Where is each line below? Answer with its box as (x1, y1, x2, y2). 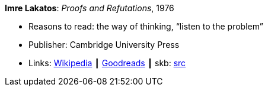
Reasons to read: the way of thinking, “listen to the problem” (28, 21, 263, 31)
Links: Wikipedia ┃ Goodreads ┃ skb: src (28, 58, 186, 68)
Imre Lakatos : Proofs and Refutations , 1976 (5, 3, 174, 13)
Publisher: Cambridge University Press (28, 40, 180, 50)
